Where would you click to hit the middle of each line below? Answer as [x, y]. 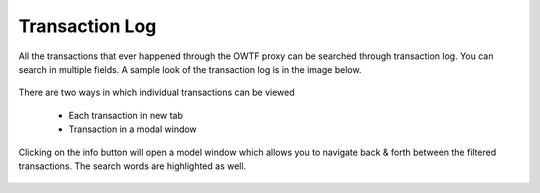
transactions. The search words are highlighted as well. [132, 166]
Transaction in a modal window [132, 129]
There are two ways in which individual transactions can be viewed [156, 92]
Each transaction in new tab [126, 115]
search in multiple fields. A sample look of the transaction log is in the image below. [190, 69]
